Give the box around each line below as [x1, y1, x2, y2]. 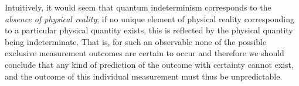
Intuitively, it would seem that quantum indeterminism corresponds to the [5, 1, 271, 13]
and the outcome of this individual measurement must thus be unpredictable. [5, 70, 283, 82]
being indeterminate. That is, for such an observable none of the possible [5, 35, 267, 47]
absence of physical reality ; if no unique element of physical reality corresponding [5, 12, 294, 25]
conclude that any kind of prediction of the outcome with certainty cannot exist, [5, 58, 294, 70]
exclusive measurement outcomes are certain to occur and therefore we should [5, 47, 284, 59]
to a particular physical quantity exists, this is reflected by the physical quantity [5, 24, 293, 36]
